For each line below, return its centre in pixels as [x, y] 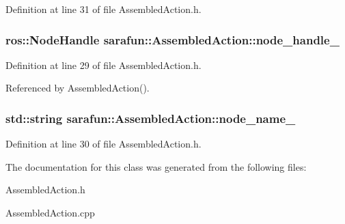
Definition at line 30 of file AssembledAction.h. [104, 144]
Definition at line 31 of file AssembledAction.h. [104, 9]
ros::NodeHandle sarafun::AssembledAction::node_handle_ [172, 39]
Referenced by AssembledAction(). [78, 88]
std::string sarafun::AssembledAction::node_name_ [151, 118]
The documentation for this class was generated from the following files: [156, 166]
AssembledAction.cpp [50, 212]
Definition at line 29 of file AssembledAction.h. [104, 65]
